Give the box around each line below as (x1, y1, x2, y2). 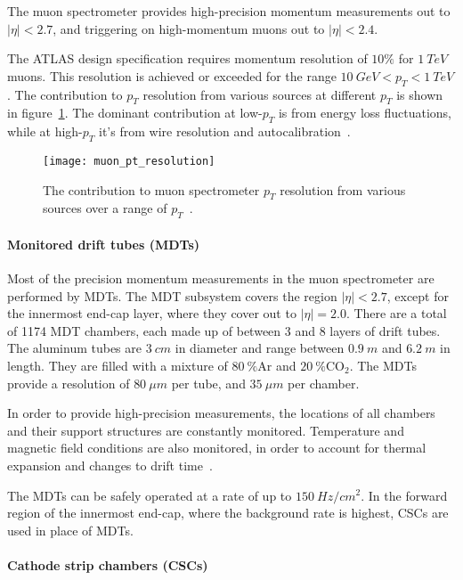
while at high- (7, 122, 83, 141)
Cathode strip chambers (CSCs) (7, 555, 208, 574)
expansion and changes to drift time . (7, 455, 213, 474)
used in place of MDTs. (7, 520, 134, 539)
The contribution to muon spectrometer (43, 180, 260, 199)
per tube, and (171, 373, 246, 392)
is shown (396, 85, 443, 103)
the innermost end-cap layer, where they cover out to (7, 304, 296, 323)
